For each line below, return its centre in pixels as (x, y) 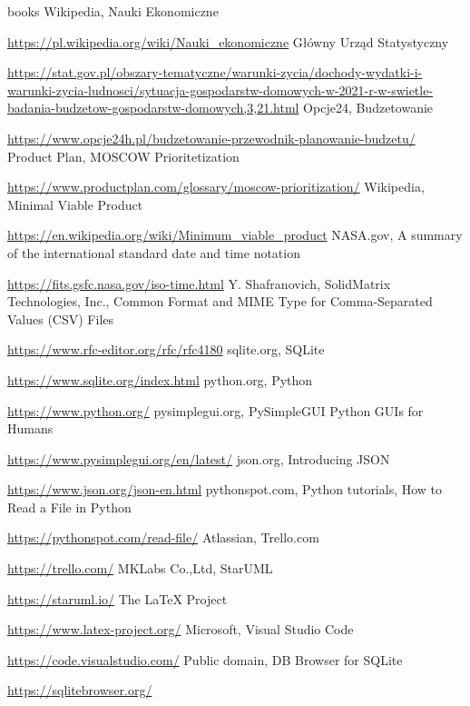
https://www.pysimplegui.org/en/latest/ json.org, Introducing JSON (199, 458)
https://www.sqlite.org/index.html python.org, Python (160, 379)
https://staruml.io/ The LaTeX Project (117, 598)
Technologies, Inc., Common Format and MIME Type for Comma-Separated (220, 301)
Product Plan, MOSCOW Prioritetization (123, 156)
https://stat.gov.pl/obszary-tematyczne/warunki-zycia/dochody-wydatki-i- (215, 72)
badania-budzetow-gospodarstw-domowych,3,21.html (153, 108)
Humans (30, 428)
